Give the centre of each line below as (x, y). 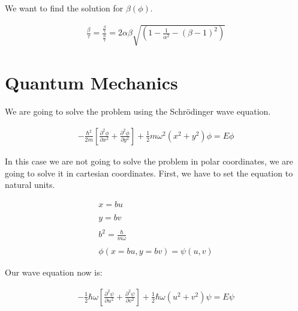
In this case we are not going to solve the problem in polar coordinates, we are (149, 161)
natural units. (30, 185)
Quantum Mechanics (91, 83)
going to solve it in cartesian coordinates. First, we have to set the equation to (149, 173)
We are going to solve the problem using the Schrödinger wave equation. (138, 111)
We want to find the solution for (64, 8)
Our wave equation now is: (54, 272)
